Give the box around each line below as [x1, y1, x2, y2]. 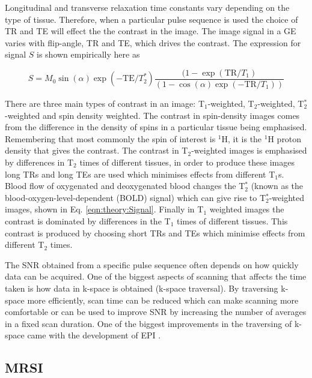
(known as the [251, 179, 304, 192]
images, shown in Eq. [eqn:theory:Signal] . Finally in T [5, 203, 204, 215]
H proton [268, 132, 302, 145]
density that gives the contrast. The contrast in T [5, 144, 188, 157]
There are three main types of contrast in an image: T [5, 97, 204, 110]
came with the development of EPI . [27, 329, 161, 341]
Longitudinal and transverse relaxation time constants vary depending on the [5, 1, 290, 13]
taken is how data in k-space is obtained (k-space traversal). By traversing [5, 281, 278, 294]
